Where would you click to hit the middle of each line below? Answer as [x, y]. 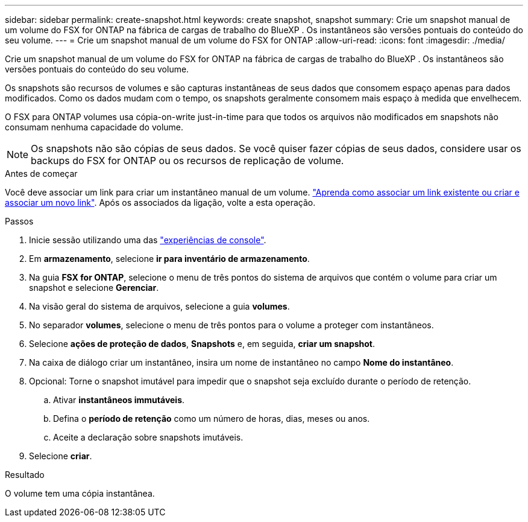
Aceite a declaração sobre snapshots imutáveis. [148, 437]
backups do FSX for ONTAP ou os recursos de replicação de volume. [187, 161]
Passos [19, 221]
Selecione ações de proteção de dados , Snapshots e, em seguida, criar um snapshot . [202, 344]
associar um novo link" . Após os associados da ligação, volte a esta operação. [160, 202]
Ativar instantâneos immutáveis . [119, 400]
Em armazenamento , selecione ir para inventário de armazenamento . [169, 259]
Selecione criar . [61, 456]
